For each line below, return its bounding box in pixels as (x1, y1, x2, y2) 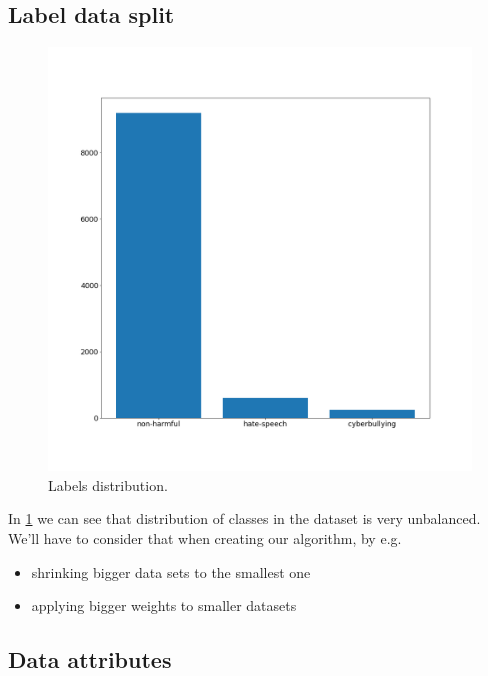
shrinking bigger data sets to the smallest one (31, 561, 311, 582)
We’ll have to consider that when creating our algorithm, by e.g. (8, 527, 402, 548)
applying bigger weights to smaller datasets (31, 595, 297, 616)
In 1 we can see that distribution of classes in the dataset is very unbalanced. (8, 508, 481, 529)
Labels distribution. (48, 474, 168, 495)
